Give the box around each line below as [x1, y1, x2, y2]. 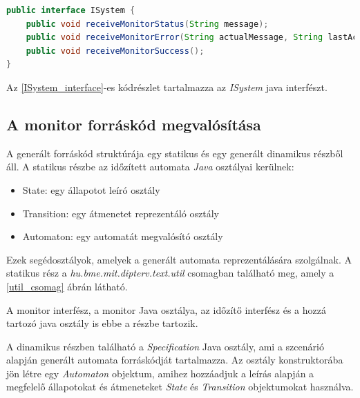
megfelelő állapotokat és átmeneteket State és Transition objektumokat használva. [6, 379, 354, 394]
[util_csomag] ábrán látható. [6, 279, 128, 293]
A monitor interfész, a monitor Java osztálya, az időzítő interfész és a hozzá [6, 302, 326, 317]
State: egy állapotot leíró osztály [22, 182, 160, 197]
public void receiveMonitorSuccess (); [26, 46, 205, 56]
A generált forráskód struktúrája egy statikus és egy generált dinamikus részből [6, 146, 343, 160]
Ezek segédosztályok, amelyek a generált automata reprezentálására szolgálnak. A [6, 252, 352, 266]
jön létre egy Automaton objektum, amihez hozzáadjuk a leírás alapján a [6, 366, 314, 380]
